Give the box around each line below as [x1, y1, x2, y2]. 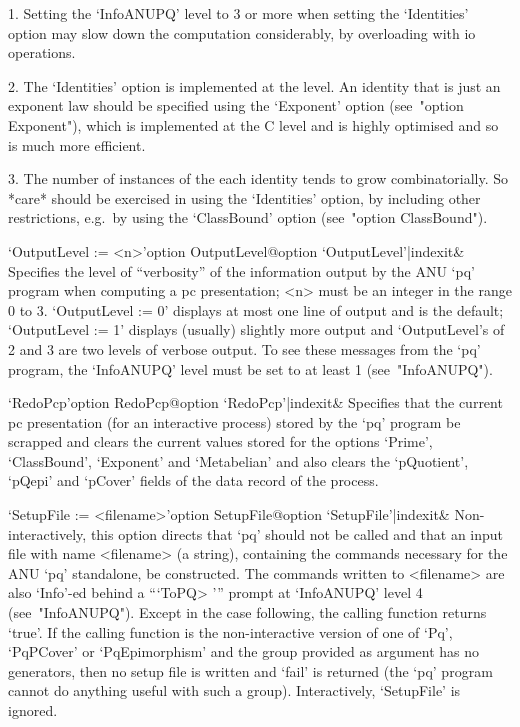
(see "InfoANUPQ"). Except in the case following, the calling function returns [8, 602, 487, 623]
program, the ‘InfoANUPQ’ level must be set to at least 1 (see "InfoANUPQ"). [8, 358, 493, 379]
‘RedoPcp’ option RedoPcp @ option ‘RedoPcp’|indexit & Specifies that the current [8, 392, 503, 413]
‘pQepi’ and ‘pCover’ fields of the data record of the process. [8, 470, 379, 491]
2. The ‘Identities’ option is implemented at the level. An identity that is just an [8, 75, 501, 96]
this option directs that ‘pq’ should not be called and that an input [90, 523, 504, 544]
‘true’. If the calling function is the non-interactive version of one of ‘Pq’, [8, 621, 453, 642]
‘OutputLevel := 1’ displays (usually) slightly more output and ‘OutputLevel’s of [8, 319, 505, 340]
